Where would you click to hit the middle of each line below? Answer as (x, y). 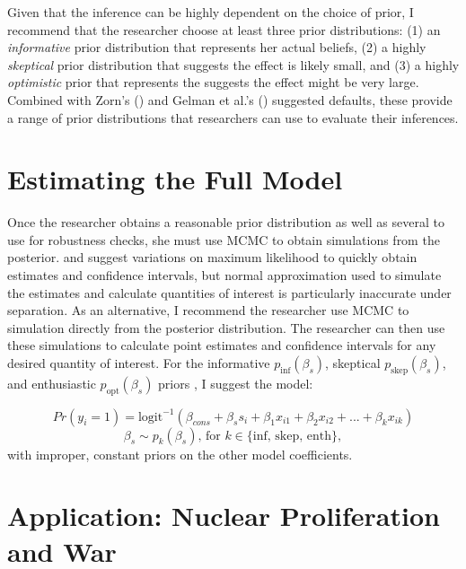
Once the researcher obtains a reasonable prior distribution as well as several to (226, 222)
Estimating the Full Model (175, 179)
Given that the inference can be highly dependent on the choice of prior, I (211, 12)
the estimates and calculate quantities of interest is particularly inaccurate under (229, 292)
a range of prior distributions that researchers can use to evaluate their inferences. (233, 117)
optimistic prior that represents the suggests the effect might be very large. (213, 82)
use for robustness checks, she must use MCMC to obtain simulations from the (224, 239)
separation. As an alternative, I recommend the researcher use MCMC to (208, 310)
